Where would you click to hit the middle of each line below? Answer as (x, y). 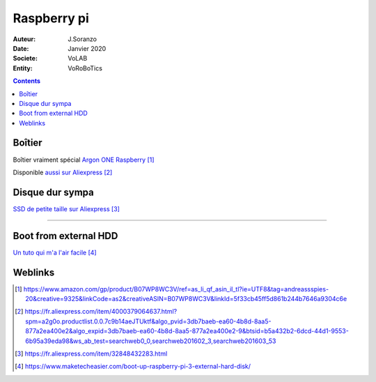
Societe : (25, 59)
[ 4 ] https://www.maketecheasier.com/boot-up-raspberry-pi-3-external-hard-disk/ (133, 367)
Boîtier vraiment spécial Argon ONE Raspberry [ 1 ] (84, 160)
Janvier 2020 (87, 48)
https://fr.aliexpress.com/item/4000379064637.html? (101, 312)
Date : (21, 48)
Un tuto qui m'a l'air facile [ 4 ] (55, 252)
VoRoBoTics (85, 68)
